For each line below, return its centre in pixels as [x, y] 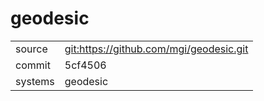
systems [35, 81]
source [31, 49]
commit [33, 65]
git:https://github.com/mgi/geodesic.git [156, 49]
